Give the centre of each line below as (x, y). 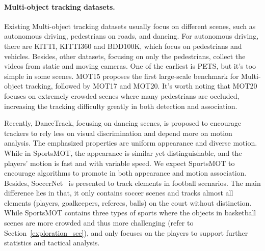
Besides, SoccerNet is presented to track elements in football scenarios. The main (132, 183)
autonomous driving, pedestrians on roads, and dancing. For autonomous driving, (131, 36)
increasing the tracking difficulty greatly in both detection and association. (121, 106)
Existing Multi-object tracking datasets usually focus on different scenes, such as (130, 26)
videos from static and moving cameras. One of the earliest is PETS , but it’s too (130, 66)
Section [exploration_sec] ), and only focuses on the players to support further (126, 232)
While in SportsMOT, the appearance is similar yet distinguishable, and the (123, 152)
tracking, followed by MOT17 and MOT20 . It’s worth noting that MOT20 (141, 86)
